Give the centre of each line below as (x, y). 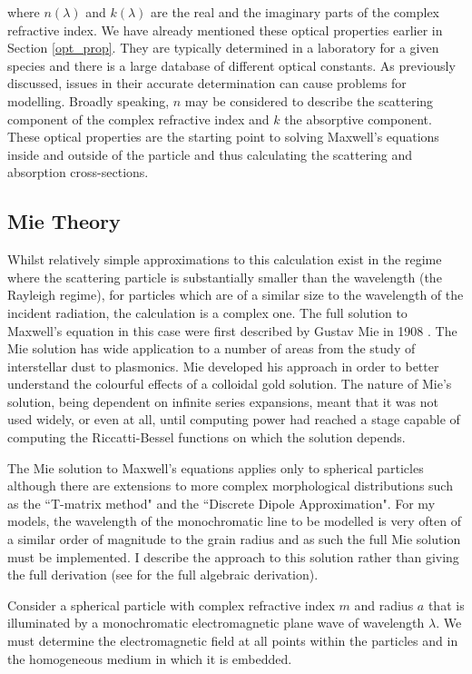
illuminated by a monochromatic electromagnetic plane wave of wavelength (216, 623)
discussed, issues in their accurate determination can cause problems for (207, 83)
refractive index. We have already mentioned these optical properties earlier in (225, 30)
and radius (384, 605)
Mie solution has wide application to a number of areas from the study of (211, 348)
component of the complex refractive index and (138, 119)
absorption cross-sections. (78, 172)
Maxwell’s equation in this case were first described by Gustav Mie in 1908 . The (232, 330)
